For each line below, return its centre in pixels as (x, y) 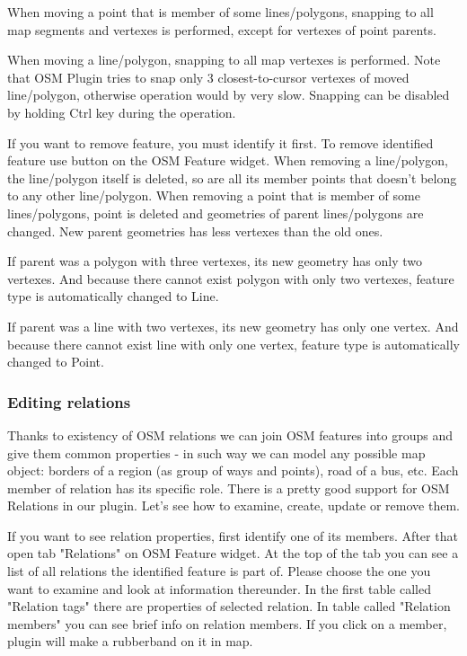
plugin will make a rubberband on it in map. (130, 641)
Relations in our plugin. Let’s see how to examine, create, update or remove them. (233, 505)
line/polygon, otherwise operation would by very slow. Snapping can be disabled (229, 95)
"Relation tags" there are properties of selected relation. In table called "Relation (229, 606)
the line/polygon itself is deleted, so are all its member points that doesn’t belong (232, 177)
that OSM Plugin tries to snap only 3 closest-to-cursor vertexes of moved (208, 77)
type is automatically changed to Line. (113, 296)
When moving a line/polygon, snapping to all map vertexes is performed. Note (224, 60)
